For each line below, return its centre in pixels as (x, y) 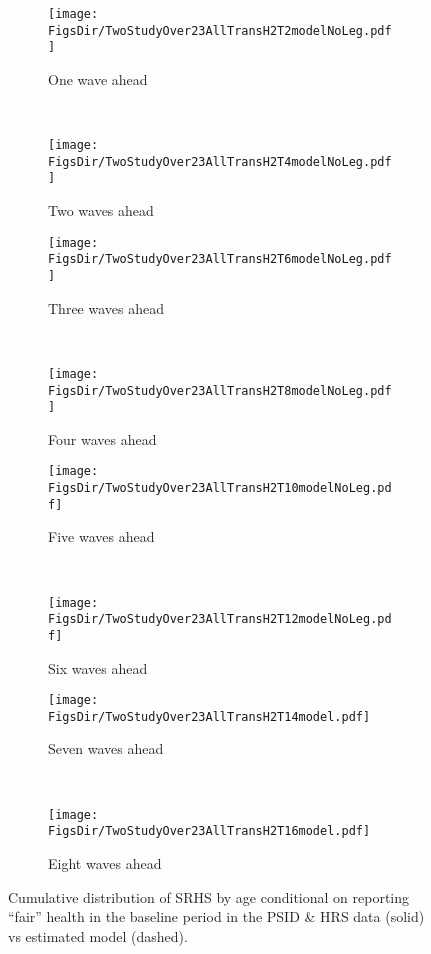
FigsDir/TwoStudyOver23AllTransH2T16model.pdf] (209, 831)
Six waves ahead (98, 667)
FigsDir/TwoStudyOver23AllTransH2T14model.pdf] (209, 716)
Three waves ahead (106, 307)
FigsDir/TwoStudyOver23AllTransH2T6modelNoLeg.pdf (220, 259)
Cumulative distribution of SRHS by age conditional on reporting (209, 896)
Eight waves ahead (105, 862)
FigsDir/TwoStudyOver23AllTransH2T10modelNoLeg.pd (220, 488)
